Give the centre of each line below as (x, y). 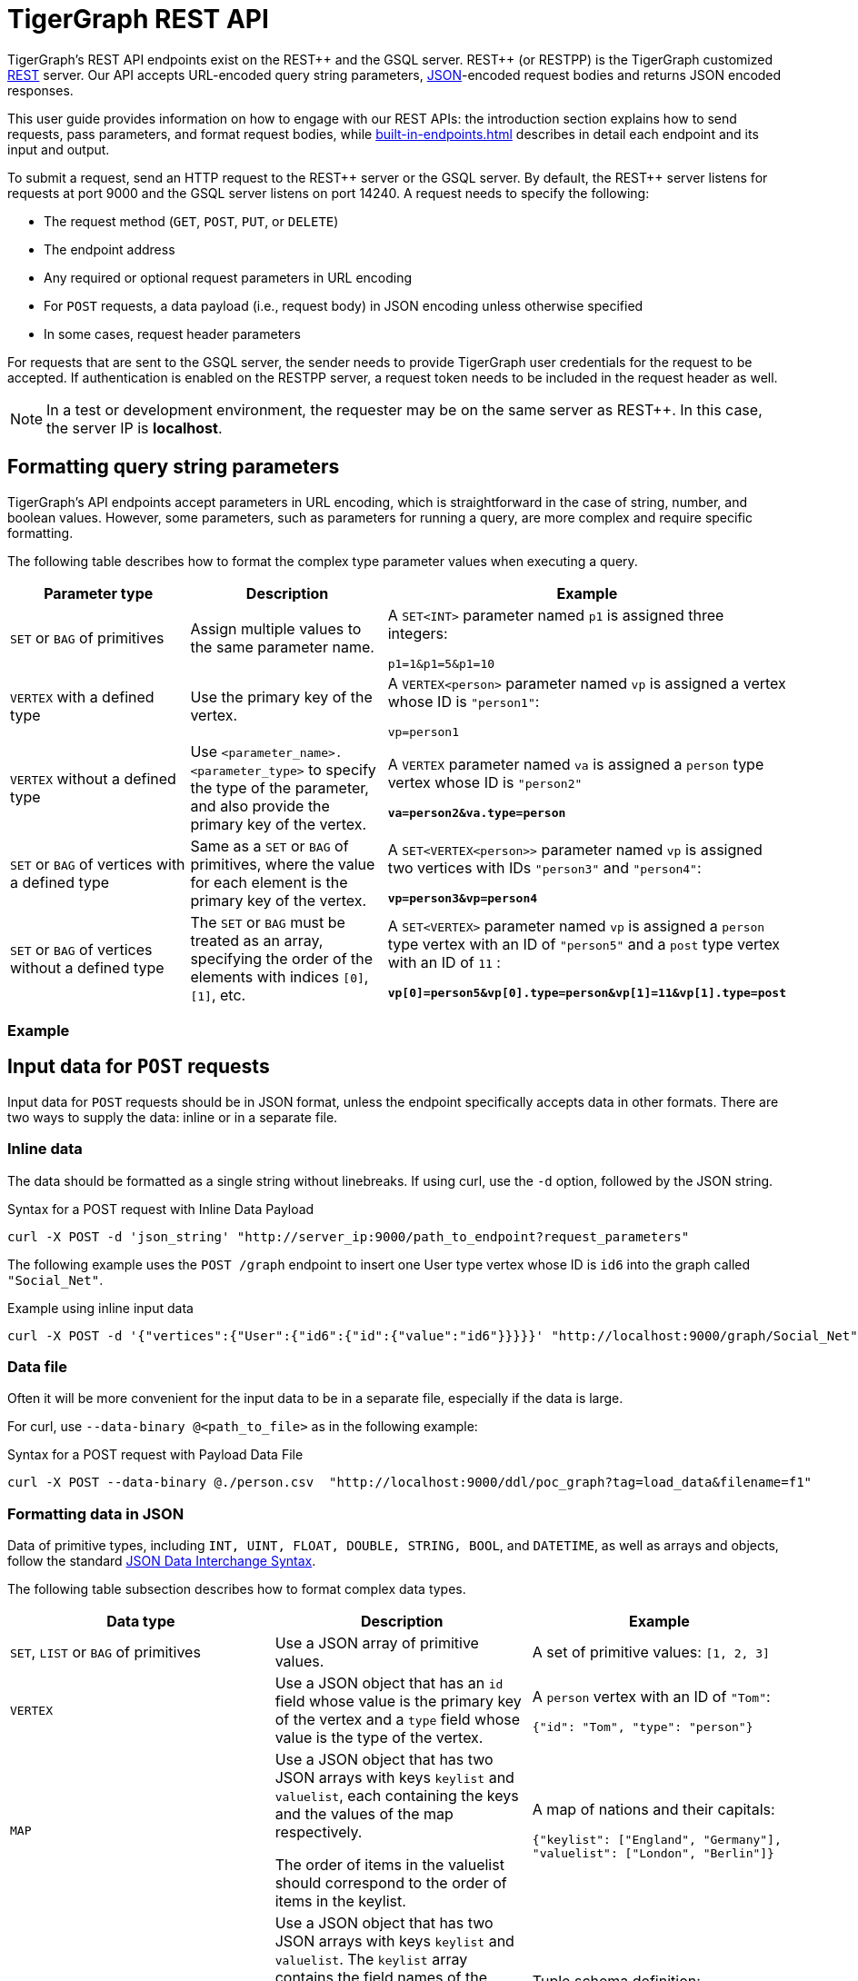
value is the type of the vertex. (379, 1738)
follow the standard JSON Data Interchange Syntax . (162, 1561)
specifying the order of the (282, 958)
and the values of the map (364, 1814)
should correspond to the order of (391, 1883)
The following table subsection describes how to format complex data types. (237, 1589)
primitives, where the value (283, 864)
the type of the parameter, (279, 787)
